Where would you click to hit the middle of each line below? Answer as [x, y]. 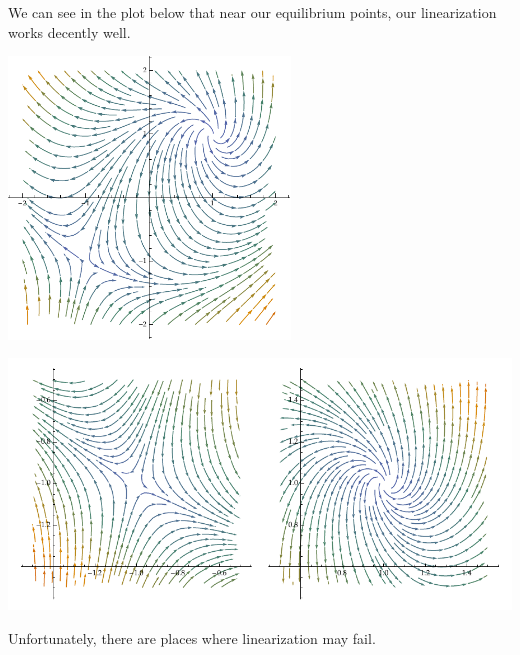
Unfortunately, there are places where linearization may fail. [192, 637]
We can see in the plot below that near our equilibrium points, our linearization [252, 12]
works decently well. [69, 31]
